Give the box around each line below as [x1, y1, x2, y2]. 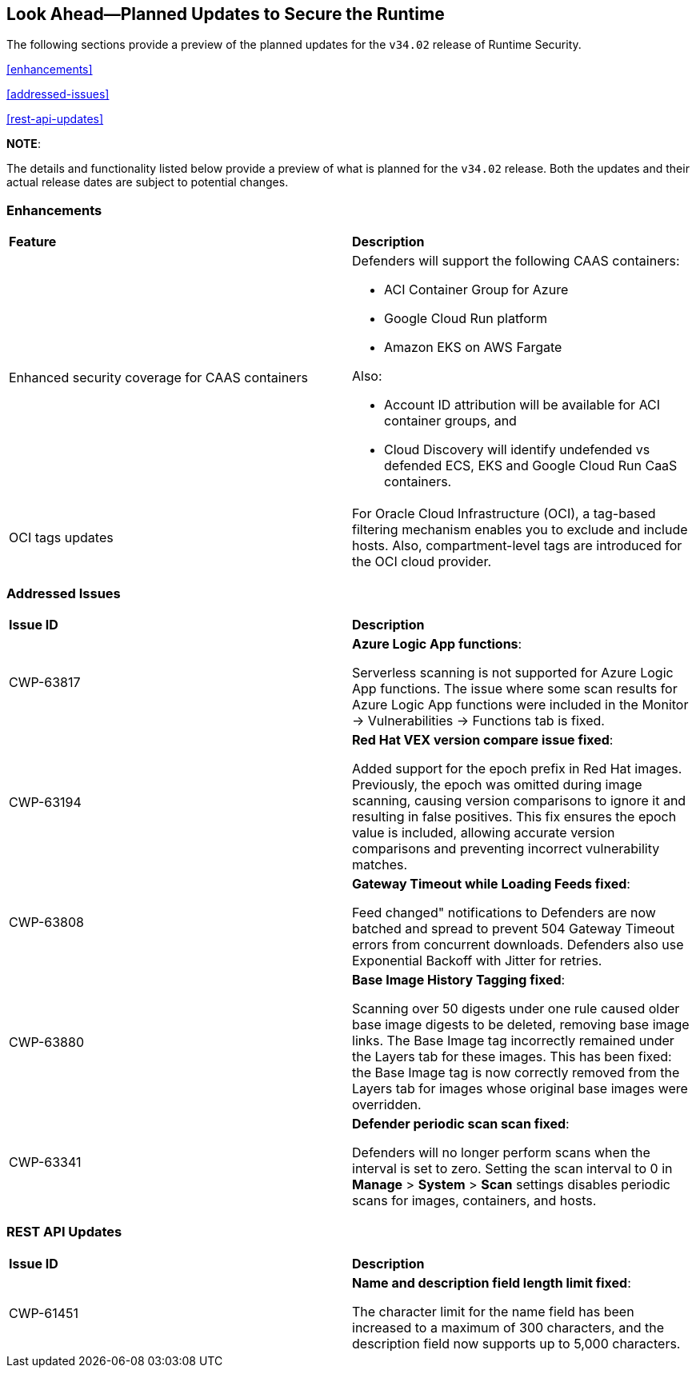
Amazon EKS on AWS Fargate [384, 339, 562, 356]
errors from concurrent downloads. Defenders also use [352, 936, 684, 953]
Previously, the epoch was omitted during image [352, 776, 642, 793]
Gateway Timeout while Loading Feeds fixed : [352, 875, 630, 892]
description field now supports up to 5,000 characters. [352, 1335, 681, 1352]
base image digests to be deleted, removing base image [352, 1016, 690, 1032]
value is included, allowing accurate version [352, 824, 615, 841]
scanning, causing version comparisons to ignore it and [352, 792, 686, 809]
